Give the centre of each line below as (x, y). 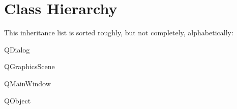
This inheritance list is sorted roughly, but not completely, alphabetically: (119, 33)
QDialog (17, 49)
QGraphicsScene (29, 66)
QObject (18, 100)
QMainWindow (27, 83)
